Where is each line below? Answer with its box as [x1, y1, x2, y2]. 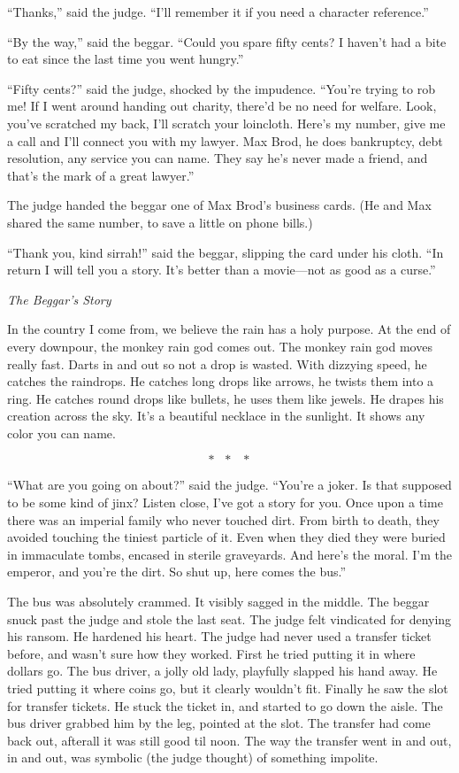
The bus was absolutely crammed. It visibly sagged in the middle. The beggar [7, 592, 430, 611]
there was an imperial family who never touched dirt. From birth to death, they [7, 510, 440, 529]
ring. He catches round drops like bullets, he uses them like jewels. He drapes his [7, 389, 444, 407]
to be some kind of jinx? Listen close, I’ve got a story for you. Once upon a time [7, 493, 443, 512]
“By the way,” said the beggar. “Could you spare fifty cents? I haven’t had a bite [7, 32, 447, 50]
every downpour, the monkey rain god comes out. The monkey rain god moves [7, 336, 432, 355]
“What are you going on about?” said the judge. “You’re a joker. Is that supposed [7, 475, 452, 494]
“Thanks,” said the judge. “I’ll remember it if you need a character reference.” [7, 3, 429, 20]
